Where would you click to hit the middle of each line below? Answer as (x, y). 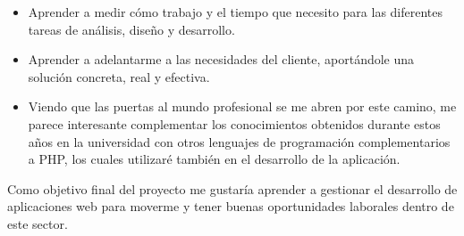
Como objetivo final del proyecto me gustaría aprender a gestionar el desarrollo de (232, 188)
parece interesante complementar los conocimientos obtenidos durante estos (234, 123)
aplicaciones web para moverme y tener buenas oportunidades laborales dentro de (231, 206)
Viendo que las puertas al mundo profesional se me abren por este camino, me (242, 106)
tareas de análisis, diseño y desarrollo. (131, 29)
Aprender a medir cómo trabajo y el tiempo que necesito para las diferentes (236, 12)
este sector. (38, 223)
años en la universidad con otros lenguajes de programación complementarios (239, 141)
